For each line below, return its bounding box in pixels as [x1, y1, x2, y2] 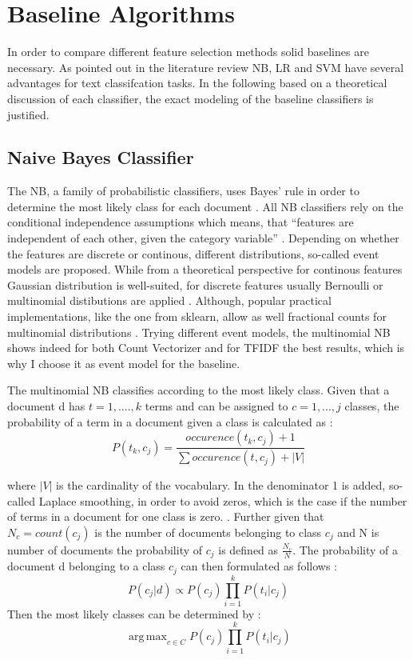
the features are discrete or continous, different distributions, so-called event [7, 245, 379, 262]
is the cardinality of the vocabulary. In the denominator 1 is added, [56, 477, 386, 494]
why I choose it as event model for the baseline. [7, 354, 240, 371]
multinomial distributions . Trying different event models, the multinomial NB [7, 323, 391, 340]
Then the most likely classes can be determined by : [7, 605, 261, 622]
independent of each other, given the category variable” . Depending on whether [7, 230, 399, 246]
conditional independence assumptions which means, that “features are [7, 214, 354, 230]
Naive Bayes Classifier [7, 145, 194, 170]
